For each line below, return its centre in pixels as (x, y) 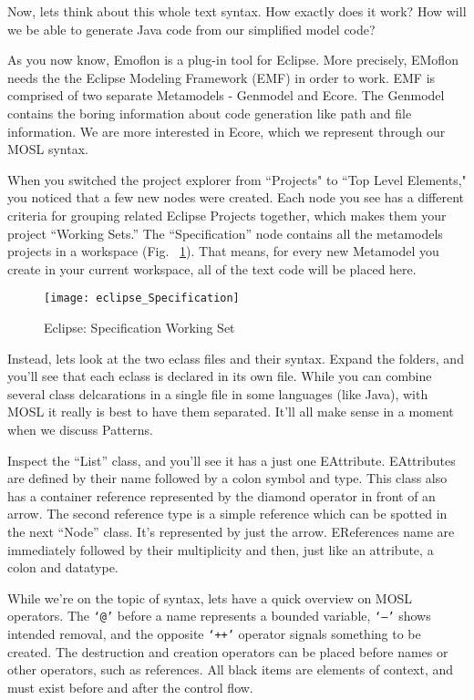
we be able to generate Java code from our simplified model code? (191, 29)
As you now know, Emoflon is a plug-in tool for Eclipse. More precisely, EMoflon (233, 60)
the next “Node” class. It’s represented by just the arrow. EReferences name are (231, 531)
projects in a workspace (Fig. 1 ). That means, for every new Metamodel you (223, 251)
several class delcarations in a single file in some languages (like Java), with (218, 393)
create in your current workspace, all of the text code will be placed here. (212, 268)
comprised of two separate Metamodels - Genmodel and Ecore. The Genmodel (226, 95)
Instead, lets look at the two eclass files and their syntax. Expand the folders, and (236, 358)
